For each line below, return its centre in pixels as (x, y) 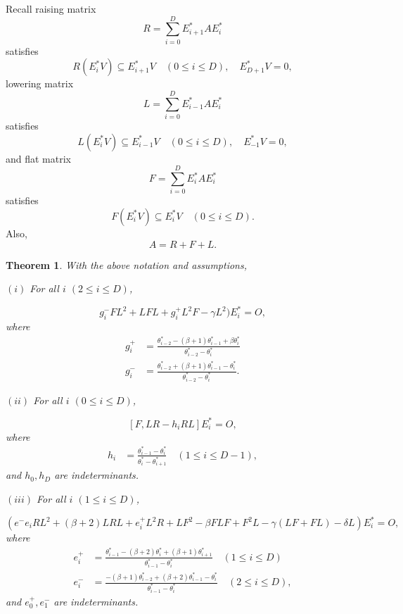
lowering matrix (40, 83)
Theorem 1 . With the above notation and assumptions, (126, 264)
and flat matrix (39, 158)
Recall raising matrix (51, 8)
